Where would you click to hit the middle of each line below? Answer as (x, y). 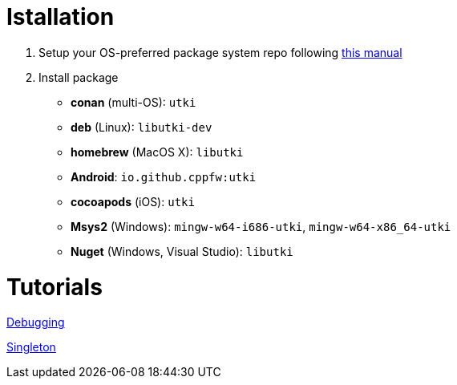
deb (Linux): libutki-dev (142, 127)
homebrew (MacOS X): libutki (157, 152)
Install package (79, 77)
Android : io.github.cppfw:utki (164, 176)
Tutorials (55, 287)
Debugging (36, 322)
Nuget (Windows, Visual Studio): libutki (182, 251)
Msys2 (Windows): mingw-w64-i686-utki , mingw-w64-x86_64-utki (261, 226)
